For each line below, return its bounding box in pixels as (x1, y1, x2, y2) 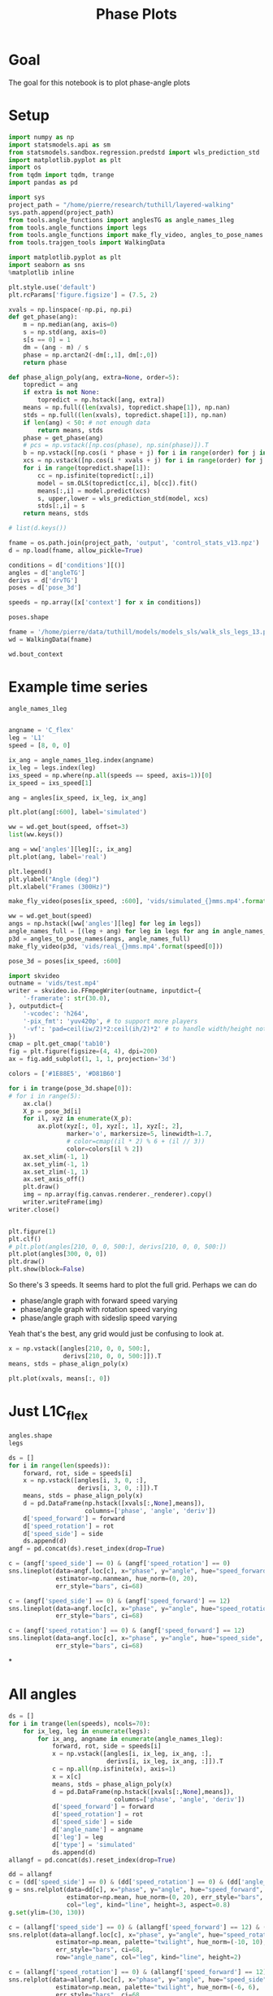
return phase (23, 358, 67, 366)
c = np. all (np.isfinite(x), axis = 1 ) (51, 1765, 176, 1774)
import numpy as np (8, 133, 75, 141)
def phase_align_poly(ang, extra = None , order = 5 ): (8, 373, 180, 381)
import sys (8, 193, 45, 201)
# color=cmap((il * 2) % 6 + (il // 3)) (66, 1138, 206, 1146)
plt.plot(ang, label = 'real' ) (8, 853, 107, 861)
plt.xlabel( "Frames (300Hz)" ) (8, 883, 111, 891)
